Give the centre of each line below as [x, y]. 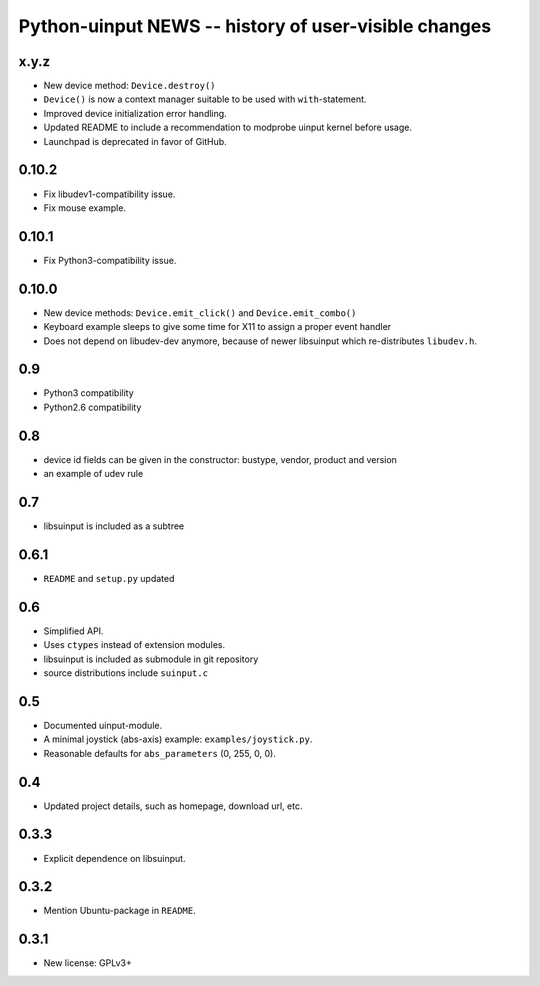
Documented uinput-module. [103, 725]
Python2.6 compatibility [92, 407]
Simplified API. [73, 631]
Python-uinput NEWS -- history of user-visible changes [255, 26]
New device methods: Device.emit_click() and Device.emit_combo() [200, 312]
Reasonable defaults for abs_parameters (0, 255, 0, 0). [160, 753]
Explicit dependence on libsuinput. [114, 858]
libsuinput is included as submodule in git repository [151, 659]
